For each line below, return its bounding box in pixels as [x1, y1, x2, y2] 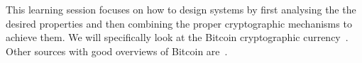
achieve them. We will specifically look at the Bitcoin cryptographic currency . [6, 30, 349, 45]
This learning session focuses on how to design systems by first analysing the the [6, 2, 356, 16]
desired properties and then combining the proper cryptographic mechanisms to [6, 16, 352, 30]
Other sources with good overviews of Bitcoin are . [6, 43, 228, 58]
